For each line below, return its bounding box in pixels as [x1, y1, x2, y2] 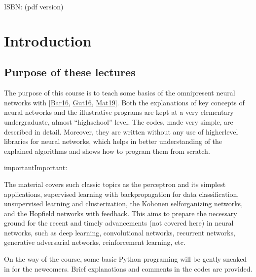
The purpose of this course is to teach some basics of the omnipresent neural [4, 88, 235, 98]
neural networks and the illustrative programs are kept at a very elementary [4, 107, 234, 117]
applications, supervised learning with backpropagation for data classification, [4, 188, 239, 199]
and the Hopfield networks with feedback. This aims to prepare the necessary [4, 208, 237, 218]
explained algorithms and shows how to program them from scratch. [4, 145, 210, 156]
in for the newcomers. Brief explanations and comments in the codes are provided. [4, 263, 253, 274]
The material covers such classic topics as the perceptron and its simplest [4, 179, 226, 189]
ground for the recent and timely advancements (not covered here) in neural [4, 218, 234, 228]
